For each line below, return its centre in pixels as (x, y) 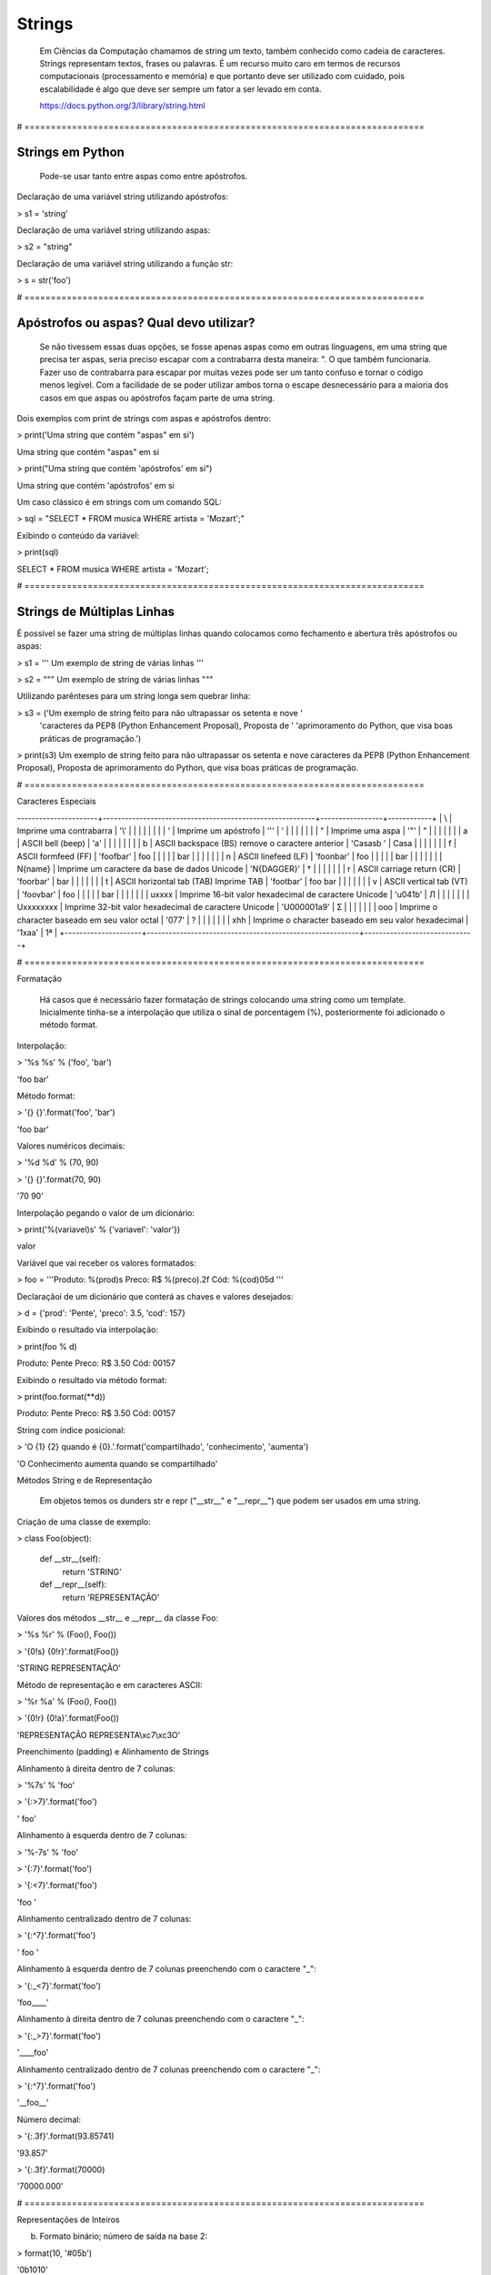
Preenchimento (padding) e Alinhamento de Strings (113, 1752)
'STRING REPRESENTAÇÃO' (69, 1668)
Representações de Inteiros (68, 2219)
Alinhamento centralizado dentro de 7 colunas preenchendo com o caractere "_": (169, 2069)
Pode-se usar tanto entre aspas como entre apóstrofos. (144, 176)
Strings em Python (70, 152)
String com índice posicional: (71, 1430)
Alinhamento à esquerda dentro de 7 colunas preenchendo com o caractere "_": (167, 1969)
